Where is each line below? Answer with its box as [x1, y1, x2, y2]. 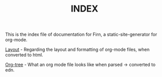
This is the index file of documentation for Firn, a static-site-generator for [5, 31, 157, 38]
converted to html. [5, 52, 44, 58]
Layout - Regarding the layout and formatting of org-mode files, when [5, 46, 150, 53]
